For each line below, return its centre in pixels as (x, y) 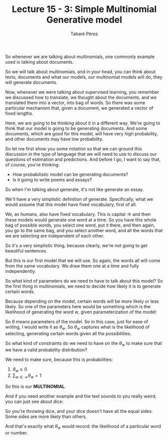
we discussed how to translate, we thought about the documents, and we (81, 97)
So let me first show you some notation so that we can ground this (73, 148)
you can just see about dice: (34, 401)
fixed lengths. (19, 113)
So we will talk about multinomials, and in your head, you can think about (80, 72)
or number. (17, 432)
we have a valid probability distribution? (46, 350)
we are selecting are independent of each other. (55, 236)
